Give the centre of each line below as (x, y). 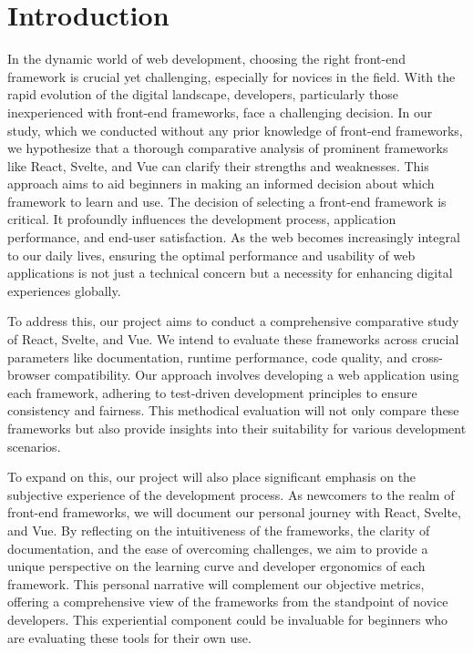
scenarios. (34, 446)
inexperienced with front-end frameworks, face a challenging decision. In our (220, 112)
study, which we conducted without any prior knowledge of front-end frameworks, (235, 130)
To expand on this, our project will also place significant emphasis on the (212, 477)
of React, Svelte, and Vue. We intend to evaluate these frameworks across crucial (233, 339)
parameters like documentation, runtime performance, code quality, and (207, 357)
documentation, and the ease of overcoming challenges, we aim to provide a (218, 548)
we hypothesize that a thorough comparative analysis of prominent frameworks (228, 148)
